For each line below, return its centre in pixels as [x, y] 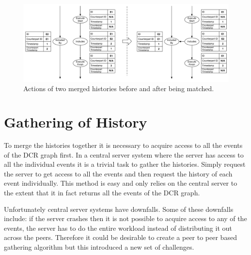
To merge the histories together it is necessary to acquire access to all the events [123, 145]
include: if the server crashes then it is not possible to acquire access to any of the [125, 218]
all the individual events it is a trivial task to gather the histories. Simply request [125, 164]
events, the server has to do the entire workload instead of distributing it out [118, 228]
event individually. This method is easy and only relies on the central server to [121, 183]
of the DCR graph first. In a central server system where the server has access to [124, 154]
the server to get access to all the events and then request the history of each [118, 173]
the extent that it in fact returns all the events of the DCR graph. [102, 192]
